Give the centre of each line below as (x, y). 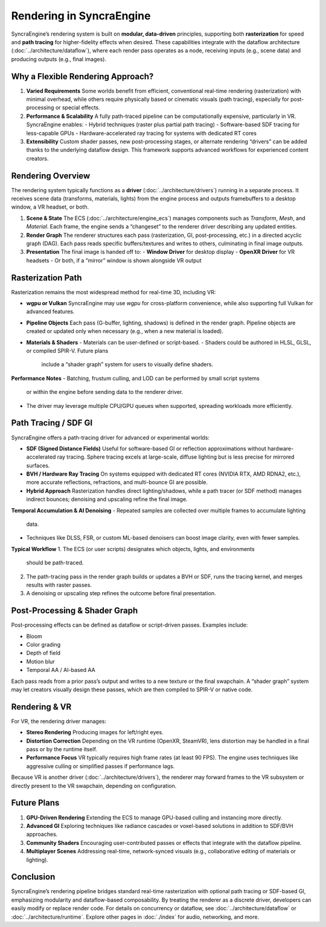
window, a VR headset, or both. (50, 207)
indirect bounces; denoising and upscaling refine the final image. (107, 499)
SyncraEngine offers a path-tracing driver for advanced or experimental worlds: (110, 438)
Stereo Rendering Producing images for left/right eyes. (95, 732)
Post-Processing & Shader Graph (75, 611)
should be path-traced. (55, 563)
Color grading (43, 645)
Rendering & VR (41, 707)
